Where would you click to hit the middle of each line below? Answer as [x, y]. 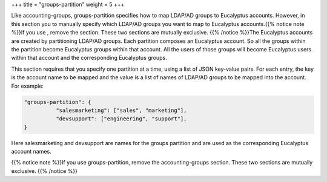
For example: [28, 86]
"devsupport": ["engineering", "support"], [121, 119]
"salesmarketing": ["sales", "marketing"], [121, 110]
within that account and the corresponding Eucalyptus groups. [89, 58]
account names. [31, 152]
